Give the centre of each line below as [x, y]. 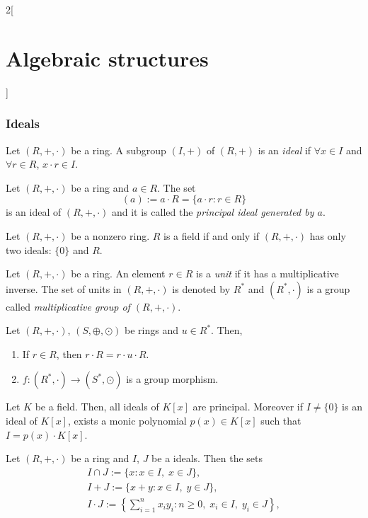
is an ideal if [284, 150]
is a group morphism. [172, 379]
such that [281, 421]
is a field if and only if [212, 235]
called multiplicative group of [68, 306]
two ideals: [29, 249]
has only [328, 235]
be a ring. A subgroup [119, 150]
